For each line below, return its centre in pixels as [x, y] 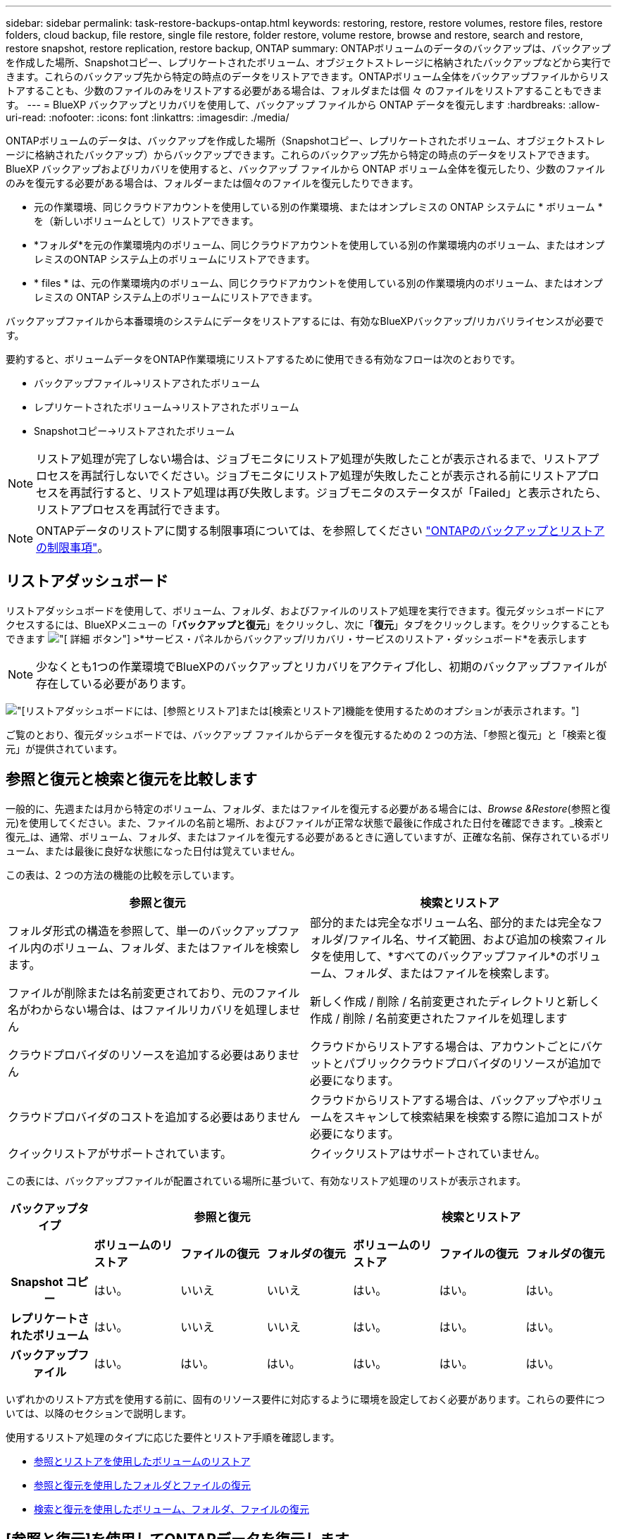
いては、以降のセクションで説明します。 [99, 1413]
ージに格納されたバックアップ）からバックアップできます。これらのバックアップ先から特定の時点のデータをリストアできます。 [300, 155]
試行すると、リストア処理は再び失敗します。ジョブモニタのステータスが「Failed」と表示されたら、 [344, 493]
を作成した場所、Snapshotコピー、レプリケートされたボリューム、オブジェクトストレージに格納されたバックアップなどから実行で [308, 62]
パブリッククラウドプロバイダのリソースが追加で [473, 1063]
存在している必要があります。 [114, 683]
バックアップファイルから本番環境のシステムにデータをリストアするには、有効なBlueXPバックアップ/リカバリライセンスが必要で [305, 321]
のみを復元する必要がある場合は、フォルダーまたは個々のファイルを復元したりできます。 [212, 183]
